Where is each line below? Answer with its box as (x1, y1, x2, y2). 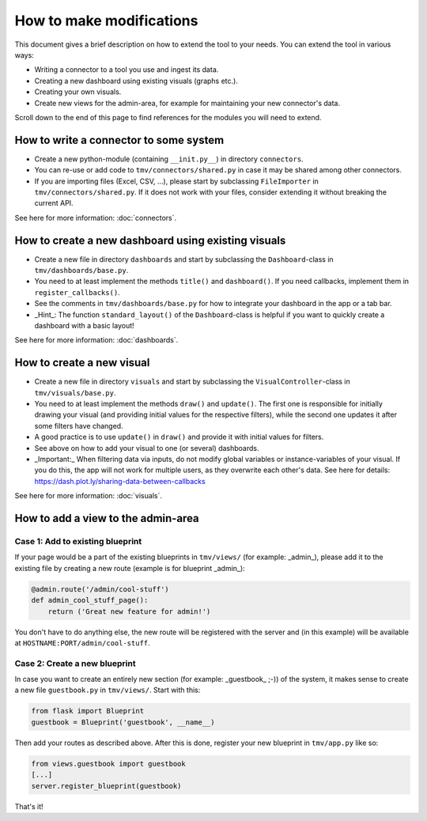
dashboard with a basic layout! (34, 321, 134, 330)
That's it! (14, 801, 43, 811)
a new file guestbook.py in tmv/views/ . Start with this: (14, 685, 201, 695)
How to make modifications (14, 12, 198, 29)
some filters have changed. (34, 421, 123, 430)
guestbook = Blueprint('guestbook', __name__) (31, 717, 215, 727)
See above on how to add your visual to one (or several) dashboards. (34, 443, 260, 452)
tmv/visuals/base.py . (34, 388, 116, 397)
